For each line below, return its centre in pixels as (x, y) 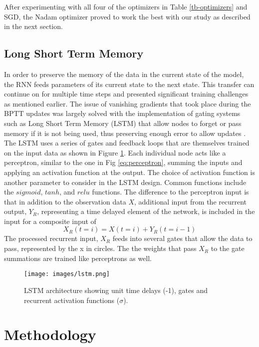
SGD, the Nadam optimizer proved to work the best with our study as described (127, 16)
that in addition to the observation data (65, 201)
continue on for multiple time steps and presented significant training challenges (126, 94)
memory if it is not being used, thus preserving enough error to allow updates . (125, 133)
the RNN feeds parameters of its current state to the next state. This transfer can (129, 84)
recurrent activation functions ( (72, 300)
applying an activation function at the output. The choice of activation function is (129, 172)
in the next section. (33, 26)
